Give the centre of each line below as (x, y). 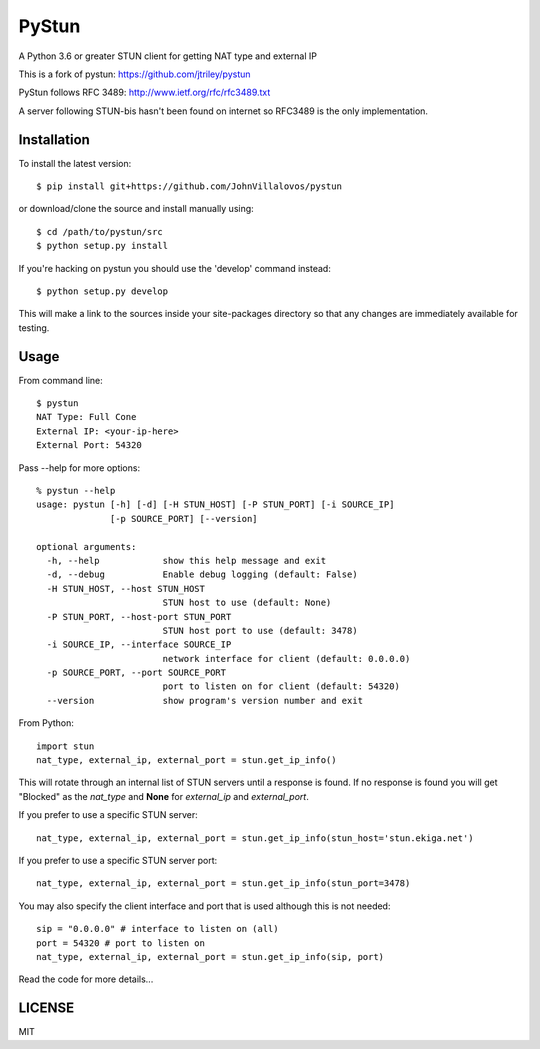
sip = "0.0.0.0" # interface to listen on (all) (157, 929)
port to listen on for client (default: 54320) (281, 686)
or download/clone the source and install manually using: (136, 209)
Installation (54, 139)
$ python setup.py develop (102, 291)
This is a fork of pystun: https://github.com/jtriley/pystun (134, 74)
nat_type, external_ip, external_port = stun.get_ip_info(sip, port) (210, 956)
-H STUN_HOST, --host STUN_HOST (125, 588)
